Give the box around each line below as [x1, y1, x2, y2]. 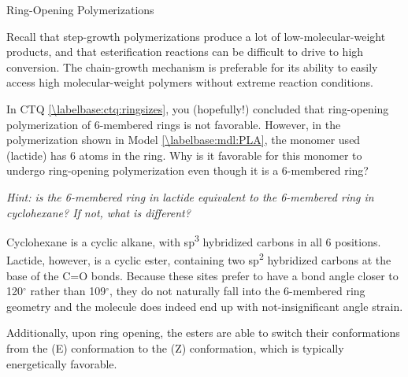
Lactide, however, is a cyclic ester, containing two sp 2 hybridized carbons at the [6, 249, 391, 268]
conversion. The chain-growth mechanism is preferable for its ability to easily [6, 58, 378, 75]
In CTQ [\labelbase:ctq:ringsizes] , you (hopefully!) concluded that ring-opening [6, 100, 389, 116]
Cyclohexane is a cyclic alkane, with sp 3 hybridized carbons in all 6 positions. [6, 231, 381, 249]
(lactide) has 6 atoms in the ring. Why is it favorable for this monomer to [6, 146, 362, 163]
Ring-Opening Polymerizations [6, 2, 154, 17]
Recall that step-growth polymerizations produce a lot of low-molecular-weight [6, 28, 386, 44]
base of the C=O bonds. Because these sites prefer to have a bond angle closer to [6, 267, 399, 283]
